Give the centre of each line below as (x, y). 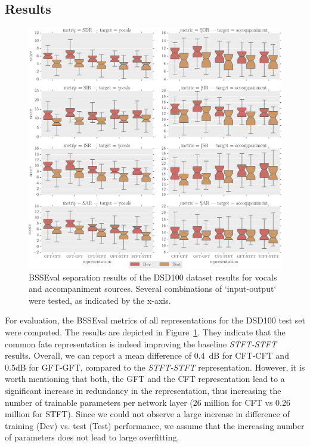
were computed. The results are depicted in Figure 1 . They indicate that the (145, 332)
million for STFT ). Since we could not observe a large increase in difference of (147, 414)
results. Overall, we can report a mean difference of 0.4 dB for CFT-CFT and (147, 355)
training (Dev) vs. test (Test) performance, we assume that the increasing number (155, 425)
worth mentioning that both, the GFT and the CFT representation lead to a (145, 379)
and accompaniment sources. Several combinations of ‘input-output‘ (153, 289)
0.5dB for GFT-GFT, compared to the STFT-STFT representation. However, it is (155, 367)
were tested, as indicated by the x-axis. (100, 300)
